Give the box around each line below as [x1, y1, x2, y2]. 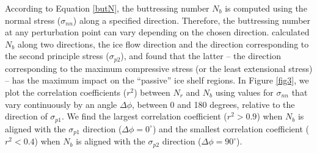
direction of [5, 110, 48, 123]
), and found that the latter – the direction [120, 49, 281, 62]
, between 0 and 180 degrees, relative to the [132, 98, 295, 110]
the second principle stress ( [5, 49, 109, 62]
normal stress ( [5, 13, 61, 26]
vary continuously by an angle [5, 98, 117, 110]
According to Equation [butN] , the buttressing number [5, 2, 210, 14]
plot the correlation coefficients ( [5, 86, 127, 99]
